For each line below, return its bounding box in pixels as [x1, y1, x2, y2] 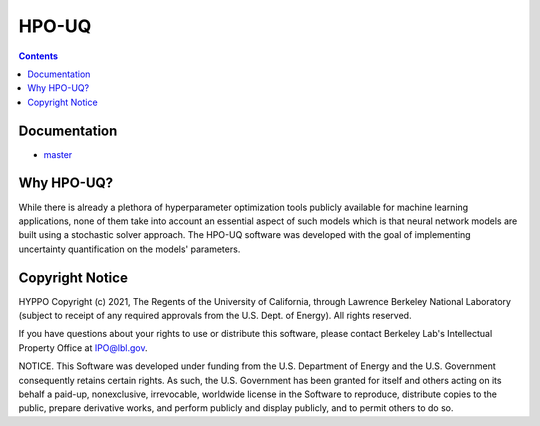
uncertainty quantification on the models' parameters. [18, 243, 241, 255]
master [43, 148, 73, 160]
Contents [18, 50, 59, 62]
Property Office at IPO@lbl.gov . [18, 341, 148, 354]
